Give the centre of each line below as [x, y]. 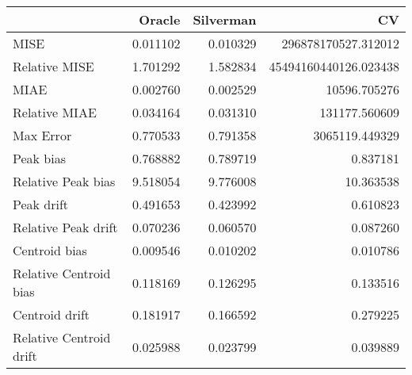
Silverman [225, 19]
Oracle [160, 19]
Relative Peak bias [64, 181]
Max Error [42, 135]
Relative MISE [53, 66]
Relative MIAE [55, 112]
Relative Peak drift [65, 227]
